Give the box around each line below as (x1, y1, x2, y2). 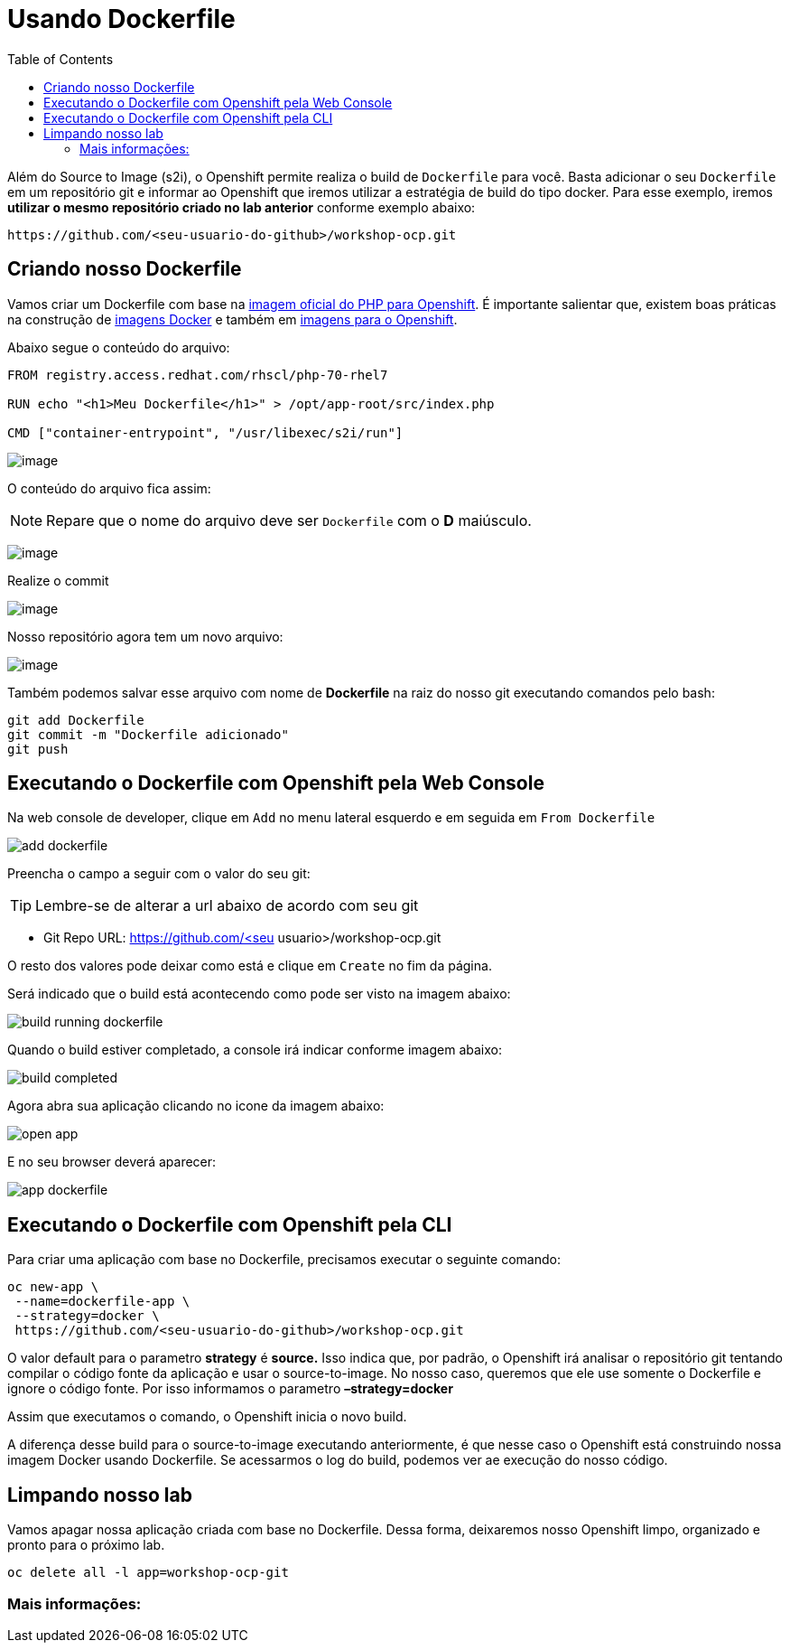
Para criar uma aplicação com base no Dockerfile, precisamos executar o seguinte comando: (7, 1252, 561, 1268)
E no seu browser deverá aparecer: (7, 1154, 217, 1170)
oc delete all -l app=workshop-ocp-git (7, 1565, 289, 1580)
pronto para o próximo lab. (7, 1537, 165, 1553)
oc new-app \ (7, 1280, 99, 1295)
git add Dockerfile (7, 712, 144, 727)
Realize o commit (7, 572, 109, 588)
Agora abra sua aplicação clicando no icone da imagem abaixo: (7, 1098, 385, 1114)
